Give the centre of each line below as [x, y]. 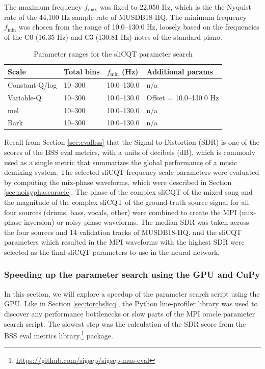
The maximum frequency [43, 7]
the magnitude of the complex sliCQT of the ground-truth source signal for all [127, 202]
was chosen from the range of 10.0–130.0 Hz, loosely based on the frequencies [139, 27]
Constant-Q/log [32, 84]
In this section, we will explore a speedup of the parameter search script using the [132, 293]
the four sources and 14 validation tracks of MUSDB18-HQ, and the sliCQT [123, 232]
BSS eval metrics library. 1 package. [59, 335]
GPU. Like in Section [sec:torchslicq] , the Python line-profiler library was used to [131, 304]
